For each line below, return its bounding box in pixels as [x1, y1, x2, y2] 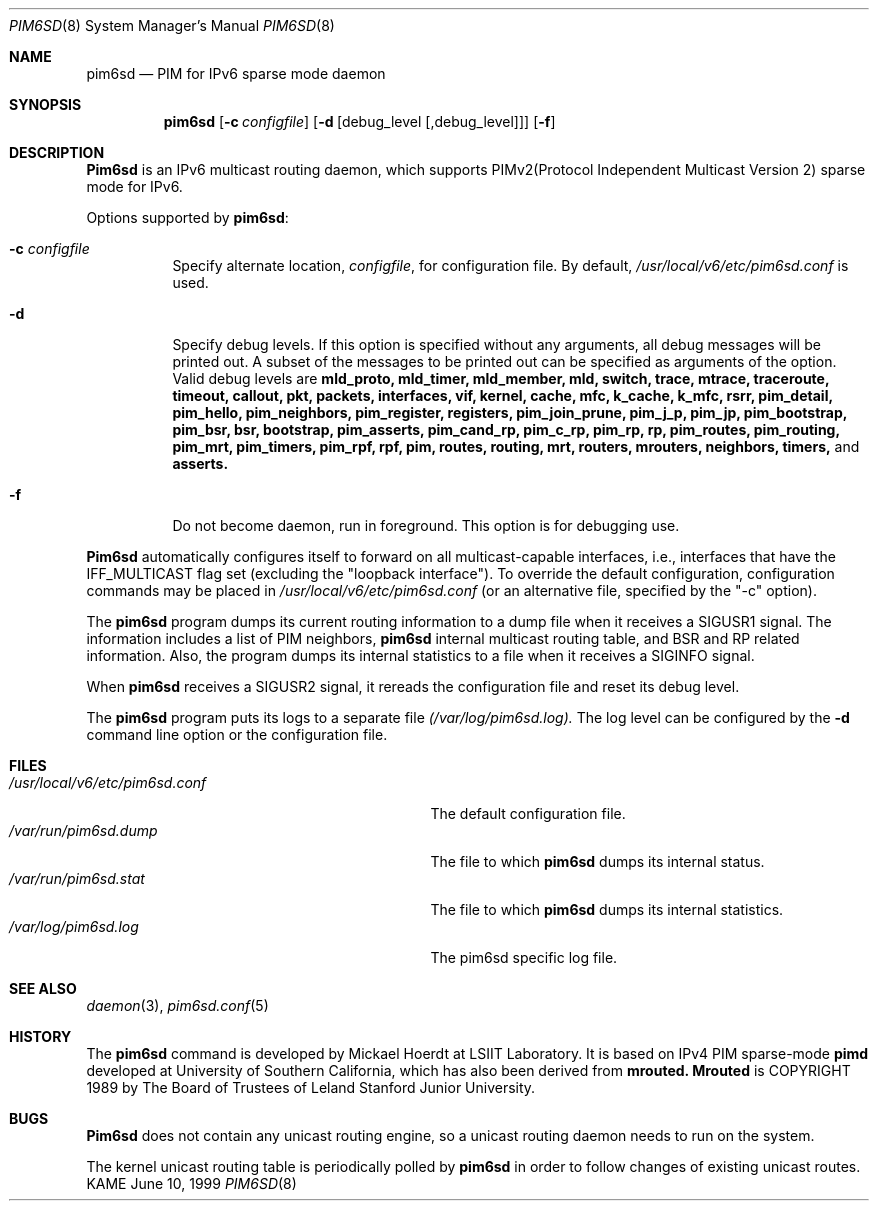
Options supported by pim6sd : [86, 209, 289, 226]
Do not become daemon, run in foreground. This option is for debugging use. [172, 517, 680, 534]
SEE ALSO [9, 980, 77, 997]
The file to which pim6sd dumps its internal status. [430, 853, 765, 870]
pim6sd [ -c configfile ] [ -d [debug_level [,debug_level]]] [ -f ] [163, 113, 556, 130]
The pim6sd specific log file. [430, 949, 618, 966]
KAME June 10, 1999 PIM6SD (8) [86, 1175, 297, 1192]
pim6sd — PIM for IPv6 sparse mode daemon [86, 65, 386, 82]
